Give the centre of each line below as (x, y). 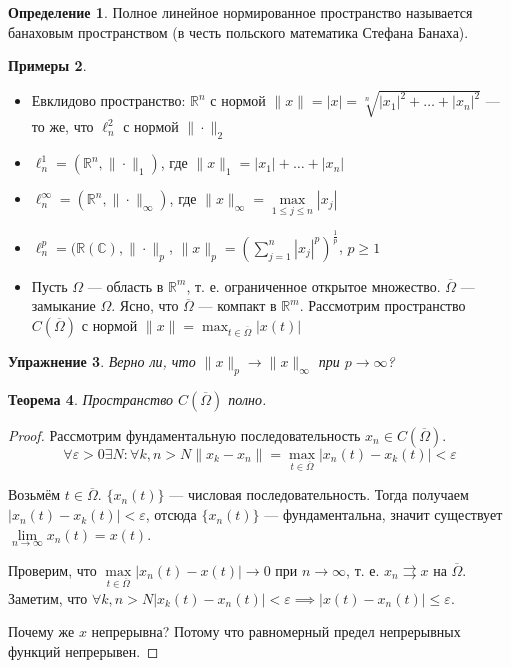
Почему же (41, 631)
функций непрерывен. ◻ (83, 650)
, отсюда (171, 514)
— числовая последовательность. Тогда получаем (319, 494)
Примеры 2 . (47, 65)
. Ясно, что (145, 305)
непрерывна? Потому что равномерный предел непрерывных (276, 631)
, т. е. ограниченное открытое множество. (313, 285)
